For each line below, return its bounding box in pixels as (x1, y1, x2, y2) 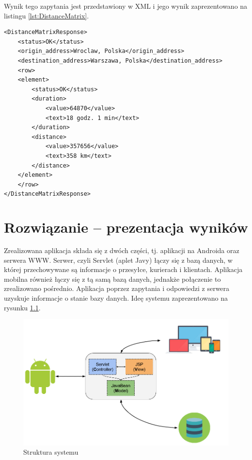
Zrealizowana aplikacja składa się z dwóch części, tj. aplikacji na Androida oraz (4, 245, 239, 255)
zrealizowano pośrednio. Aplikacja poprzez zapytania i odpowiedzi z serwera (4, 283, 230, 293)
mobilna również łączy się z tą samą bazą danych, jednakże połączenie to (4, 273, 221, 284)
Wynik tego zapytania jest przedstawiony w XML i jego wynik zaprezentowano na (4, 1, 248, 11)
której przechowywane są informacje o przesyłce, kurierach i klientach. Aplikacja (4, 264, 243, 274)
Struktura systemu (23, 447, 79, 457)
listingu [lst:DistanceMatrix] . (4, 10, 89, 20)
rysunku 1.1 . (4, 302, 41, 312)
